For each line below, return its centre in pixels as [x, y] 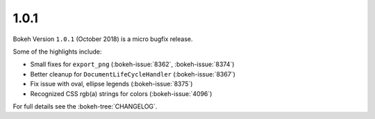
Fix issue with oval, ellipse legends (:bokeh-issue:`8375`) [111, 84]
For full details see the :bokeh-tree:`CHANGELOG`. [85, 106]
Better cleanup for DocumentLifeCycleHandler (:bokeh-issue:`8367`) [133, 74]
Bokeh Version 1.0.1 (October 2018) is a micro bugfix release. [103, 39]
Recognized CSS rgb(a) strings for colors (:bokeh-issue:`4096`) [121, 93]
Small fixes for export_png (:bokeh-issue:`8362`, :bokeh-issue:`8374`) [132, 64]
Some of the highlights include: [57, 51]
